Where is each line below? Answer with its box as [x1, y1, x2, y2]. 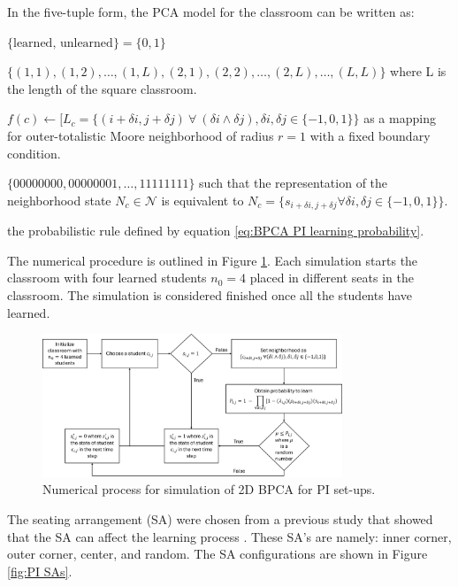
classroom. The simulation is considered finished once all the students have [7, 285, 412, 304]
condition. [7, 143, 61, 162]
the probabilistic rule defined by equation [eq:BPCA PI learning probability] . [7, 221, 424, 240]
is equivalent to [161, 190, 244, 209]
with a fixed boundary [309, 126, 431, 144]
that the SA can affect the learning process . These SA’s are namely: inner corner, [7, 527, 452, 545]
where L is [390, 62, 447, 81]
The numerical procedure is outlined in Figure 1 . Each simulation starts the [7, 251, 418, 269]
